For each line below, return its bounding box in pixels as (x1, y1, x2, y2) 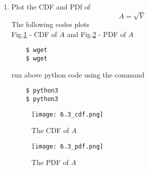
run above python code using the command (11, 69, 144, 79)
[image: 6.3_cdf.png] (31, 110, 103, 118)
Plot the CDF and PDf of (11, 1, 90, 11)
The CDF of (31, 125, 69, 135)
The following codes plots (11, 19, 90, 29)
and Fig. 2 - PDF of (67, 28, 126, 39)
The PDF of (31, 157, 69, 167)
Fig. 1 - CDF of (11, 28, 57, 39)
